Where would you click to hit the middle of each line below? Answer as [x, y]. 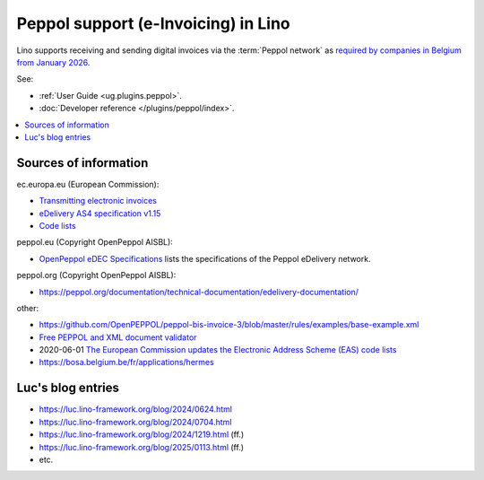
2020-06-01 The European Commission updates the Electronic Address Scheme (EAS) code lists [218, 350]
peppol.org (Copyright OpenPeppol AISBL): [96, 275]
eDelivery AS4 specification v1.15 [100, 213]
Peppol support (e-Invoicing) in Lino [153, 23]
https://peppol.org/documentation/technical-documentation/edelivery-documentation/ [199, 292]
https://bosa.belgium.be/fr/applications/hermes [126, 362]
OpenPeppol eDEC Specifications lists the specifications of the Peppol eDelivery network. [205, 258]
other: [28, 308]
